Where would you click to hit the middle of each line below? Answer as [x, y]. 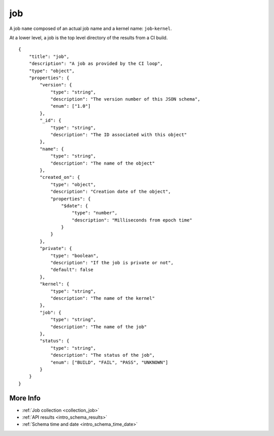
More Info [25, 398]
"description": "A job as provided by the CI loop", [96, 64]
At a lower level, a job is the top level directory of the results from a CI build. [89, 38]
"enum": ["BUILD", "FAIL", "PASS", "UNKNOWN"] [109, 362]
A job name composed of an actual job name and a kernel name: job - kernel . [91, 28]
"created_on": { [60, 177]
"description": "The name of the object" [102, 163]
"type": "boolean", [75, 256]
